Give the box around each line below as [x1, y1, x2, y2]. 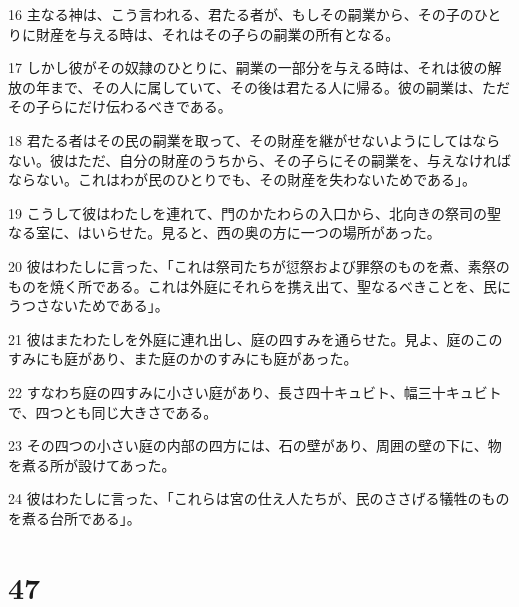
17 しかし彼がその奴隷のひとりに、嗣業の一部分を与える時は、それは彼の [8, 57, 488, 78]
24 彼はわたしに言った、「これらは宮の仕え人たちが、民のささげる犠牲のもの [8, 488, 510, 509]
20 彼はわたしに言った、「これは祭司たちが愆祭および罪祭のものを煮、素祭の [8, 255, 510, 276]
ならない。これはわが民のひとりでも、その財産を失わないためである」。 [8, 169, 477, 190]
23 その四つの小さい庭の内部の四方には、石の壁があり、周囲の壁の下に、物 [8, 435, 502, 456]
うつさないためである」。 [8, 295, 169, 316]
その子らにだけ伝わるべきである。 [8, 96, 232, 117]
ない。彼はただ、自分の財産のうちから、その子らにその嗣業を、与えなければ [8, 149, 512, 170]
